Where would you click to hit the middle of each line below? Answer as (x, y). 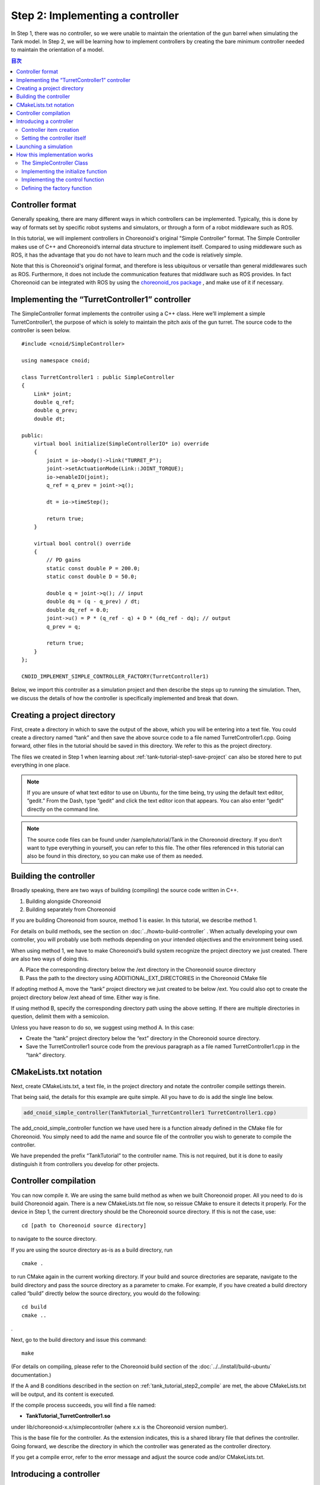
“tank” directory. (46, 1055)
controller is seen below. (41, 330)
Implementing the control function (63, 180)
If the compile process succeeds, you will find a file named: (84, 1405)
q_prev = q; (64, 626)
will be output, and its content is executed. (63, 1394)
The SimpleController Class (55, 163)
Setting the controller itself (54, 138)
